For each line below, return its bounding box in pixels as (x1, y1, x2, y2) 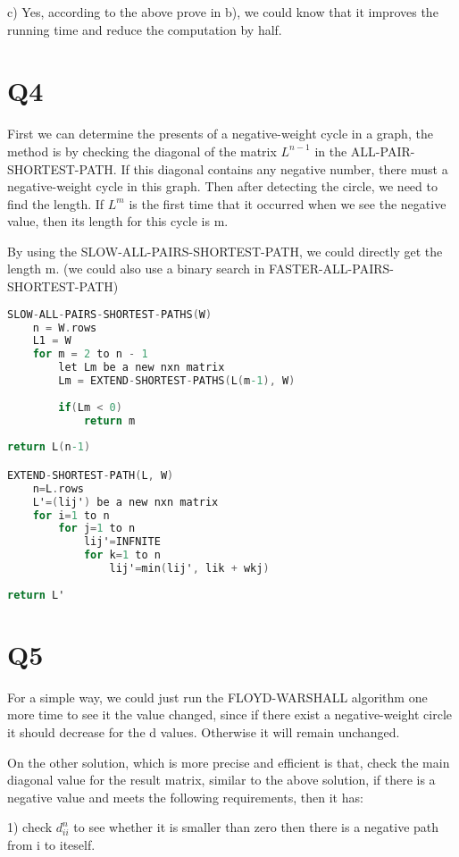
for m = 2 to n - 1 (32, 348, 148, 361)
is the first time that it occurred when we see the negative (129, 194, 446, 213)
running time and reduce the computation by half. (7, 20, 282, 38)
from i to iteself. (7, 835, 96, 853)
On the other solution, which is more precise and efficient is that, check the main (7, 752, 450, 771)
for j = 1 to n (58, 522, 136, 535)
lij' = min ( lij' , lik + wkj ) (109, 562, 270, 576)
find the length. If (7, 194, 104, 213)
